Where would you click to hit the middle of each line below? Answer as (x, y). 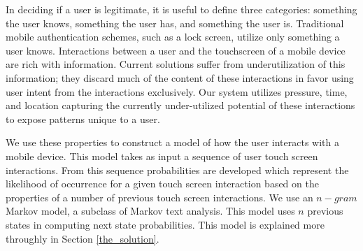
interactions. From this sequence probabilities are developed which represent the (177, 170)
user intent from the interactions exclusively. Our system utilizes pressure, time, (177, 91)
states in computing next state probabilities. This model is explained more (165, 224)
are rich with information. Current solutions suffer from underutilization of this (176, 64)
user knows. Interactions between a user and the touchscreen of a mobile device (176, 50)
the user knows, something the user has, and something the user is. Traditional (175, 23)
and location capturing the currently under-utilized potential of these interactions (180, 105)
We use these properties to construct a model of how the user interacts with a (172, 142)
